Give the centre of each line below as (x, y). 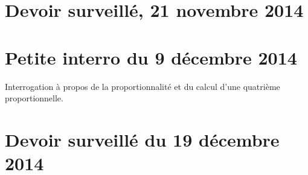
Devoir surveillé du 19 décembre (142, 139)
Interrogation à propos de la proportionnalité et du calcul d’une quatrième (143, 86)
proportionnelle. (34, 98)
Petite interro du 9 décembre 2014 (151, 57)
